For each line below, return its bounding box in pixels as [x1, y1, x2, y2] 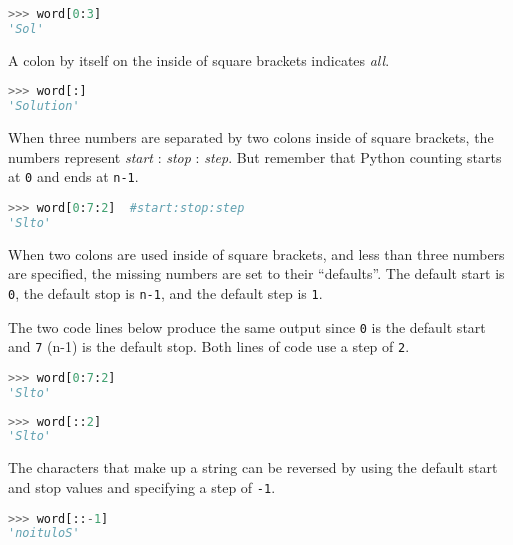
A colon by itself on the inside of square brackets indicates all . [8, 49, 390, 70]
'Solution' [8, 99, 80, 114]
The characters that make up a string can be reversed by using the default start [8, 457, 498, 478]
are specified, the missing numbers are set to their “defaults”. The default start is [8, 263, 505, 284]
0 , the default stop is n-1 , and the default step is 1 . [8, 282, 323, 303]
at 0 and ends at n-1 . [8, 166, 139, 187]
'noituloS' [8, 526, 80, 541]
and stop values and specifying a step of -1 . [8, 476, 276, 497]
